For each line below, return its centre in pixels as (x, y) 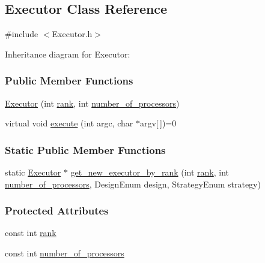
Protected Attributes (57, 211)
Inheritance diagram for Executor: (68, 54)
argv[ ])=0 (158, 123)
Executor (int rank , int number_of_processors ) (92, 103)
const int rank (31, 233)
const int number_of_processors (65, 253)
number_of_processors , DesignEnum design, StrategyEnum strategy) (133, 184)
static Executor (33, 172)
